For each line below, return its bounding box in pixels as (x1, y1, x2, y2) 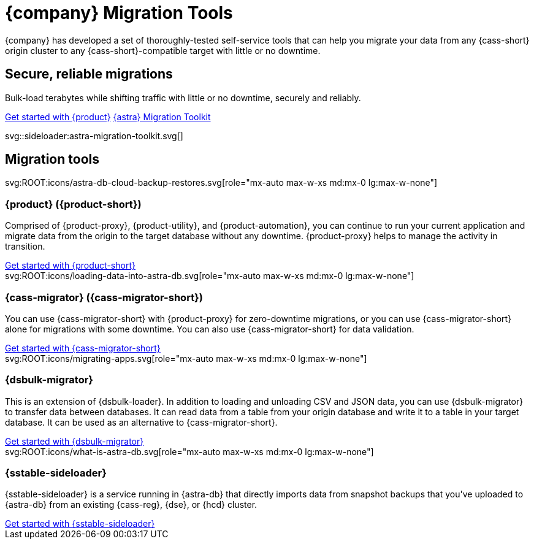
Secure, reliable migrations (5, 66, 173, 82)
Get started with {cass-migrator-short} (5, 342, 161, 353)
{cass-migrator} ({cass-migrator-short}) (5, 291, 203, 304)
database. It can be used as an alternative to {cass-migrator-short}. (5, 416, 278, 427)
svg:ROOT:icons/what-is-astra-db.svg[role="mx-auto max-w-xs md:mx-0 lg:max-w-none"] (5, 446, 374, 457)
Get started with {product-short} (5, 260, 135, 271)
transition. (5, 241, 45, 252)
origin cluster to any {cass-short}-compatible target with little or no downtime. (5, 45, 321, 56)
